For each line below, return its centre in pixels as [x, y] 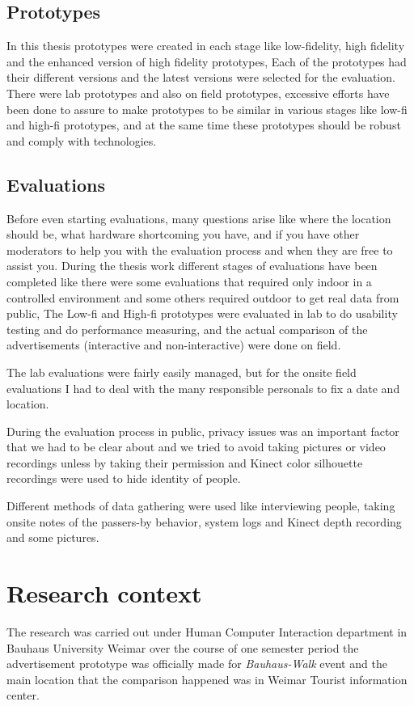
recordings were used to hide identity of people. [124, 478]
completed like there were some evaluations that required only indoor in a [189, 281]
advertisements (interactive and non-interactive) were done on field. [174, 345]
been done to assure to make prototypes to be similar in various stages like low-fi [207, 109]
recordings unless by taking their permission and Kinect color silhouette [185, 462]
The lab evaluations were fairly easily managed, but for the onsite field [182, 372]
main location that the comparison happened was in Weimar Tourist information [207, 679]
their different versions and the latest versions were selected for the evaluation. [201, 77]
